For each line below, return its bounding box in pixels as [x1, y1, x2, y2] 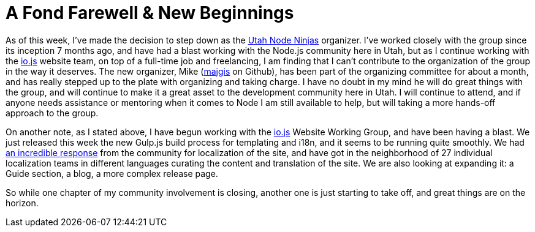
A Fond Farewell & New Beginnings [6, 2, 294, 23]
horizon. [6, 197, 39, 208]
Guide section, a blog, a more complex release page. [6, 168, 218, 179]
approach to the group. [6, 107, 99, 118]
